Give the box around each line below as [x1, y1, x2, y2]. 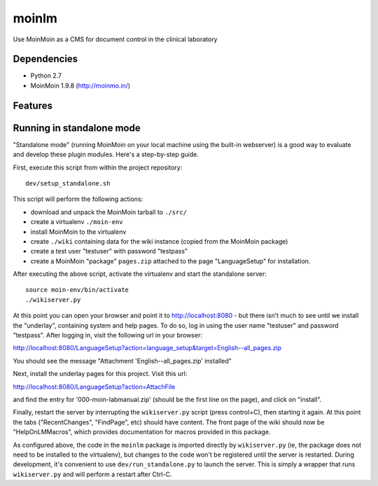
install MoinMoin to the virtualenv [30, 228, 127, 236]
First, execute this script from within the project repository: [13, 163, 183, 172]
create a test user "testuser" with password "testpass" [30, 247, 188, 256]
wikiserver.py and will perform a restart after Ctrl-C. [13, 470, 172, 478]
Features [13, 99, 52, 111]
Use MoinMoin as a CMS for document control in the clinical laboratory [13, 35, 218, 43]
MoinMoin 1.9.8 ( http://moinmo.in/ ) [30, 81, 131, 90]
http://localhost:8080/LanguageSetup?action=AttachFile [13, 382, 176, 391]
